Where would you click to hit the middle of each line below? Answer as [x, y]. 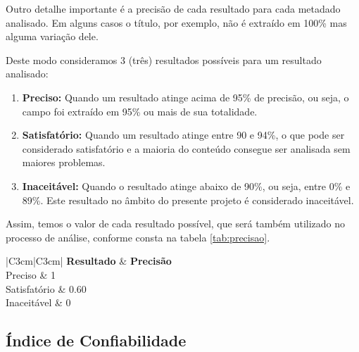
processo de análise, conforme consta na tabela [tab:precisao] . [138, 237]
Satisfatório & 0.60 [46, 288]
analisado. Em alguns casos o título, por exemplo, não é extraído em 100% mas [176, 22]
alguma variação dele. [52, 36]
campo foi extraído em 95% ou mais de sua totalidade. [140, 111]
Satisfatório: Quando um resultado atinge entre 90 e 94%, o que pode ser [183, 135]
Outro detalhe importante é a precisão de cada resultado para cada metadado [173, 8]
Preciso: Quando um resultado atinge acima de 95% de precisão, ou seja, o [185, 97]
